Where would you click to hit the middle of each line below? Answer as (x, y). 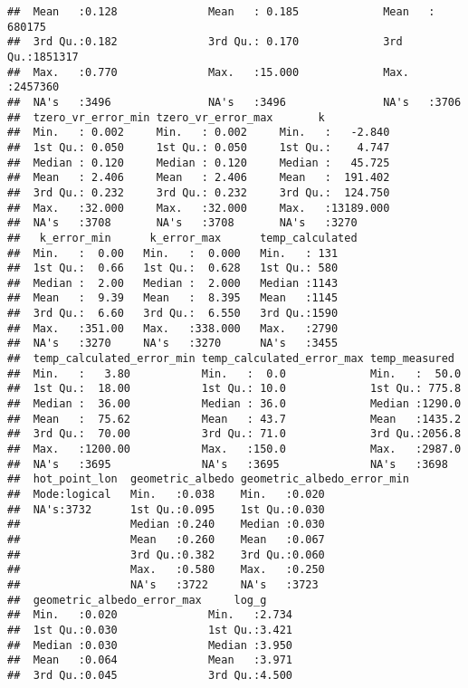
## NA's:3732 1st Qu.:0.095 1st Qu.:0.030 (166, 509)
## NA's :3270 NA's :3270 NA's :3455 (173, 344)
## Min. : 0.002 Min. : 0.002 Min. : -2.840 (199, 133)
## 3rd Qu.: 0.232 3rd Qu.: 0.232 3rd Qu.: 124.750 (199, 192)
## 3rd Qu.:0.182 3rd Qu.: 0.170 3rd (205, 42)
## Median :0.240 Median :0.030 (166, 525)
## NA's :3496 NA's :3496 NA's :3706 (234, 102)
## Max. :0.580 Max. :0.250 (166, 570)
